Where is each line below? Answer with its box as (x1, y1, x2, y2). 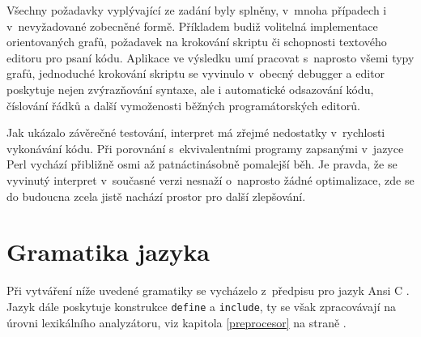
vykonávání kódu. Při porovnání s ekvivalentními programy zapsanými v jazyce (6, 139, 404, 156)
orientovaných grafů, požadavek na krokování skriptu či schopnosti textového (6, 33, 387, 50)
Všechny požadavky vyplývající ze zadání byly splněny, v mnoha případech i (6, 2, 387, 18)
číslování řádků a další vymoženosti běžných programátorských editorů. (6, 96, 360, 113)
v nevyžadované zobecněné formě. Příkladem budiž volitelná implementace (6, 17, 378, 34)
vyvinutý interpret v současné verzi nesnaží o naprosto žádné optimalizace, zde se (6, 171, 415, 188)
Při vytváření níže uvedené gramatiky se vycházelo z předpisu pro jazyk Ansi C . (6, 282, 410, 299)
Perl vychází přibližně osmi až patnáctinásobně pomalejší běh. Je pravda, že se (6, 156, 398, 173)
